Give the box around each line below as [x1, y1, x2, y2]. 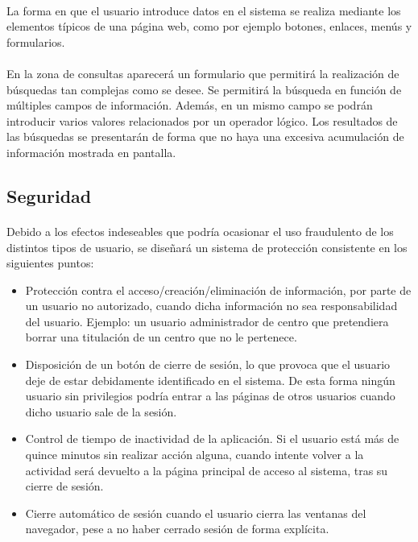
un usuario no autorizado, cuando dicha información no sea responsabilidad [25, 297, 398, 314]
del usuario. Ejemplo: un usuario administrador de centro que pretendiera [25, 312, 389, 329]
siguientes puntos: [6, 254, 94, 271]
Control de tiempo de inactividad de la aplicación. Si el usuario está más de [25, 430, 399, 447]
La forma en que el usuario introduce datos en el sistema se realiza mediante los [6, 2, 401, 19]
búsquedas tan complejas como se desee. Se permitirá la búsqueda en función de [6, 81, 402, 97]
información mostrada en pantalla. [6, 143, 176, 160]
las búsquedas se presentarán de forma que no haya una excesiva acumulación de [6, 128, 404, 145]
